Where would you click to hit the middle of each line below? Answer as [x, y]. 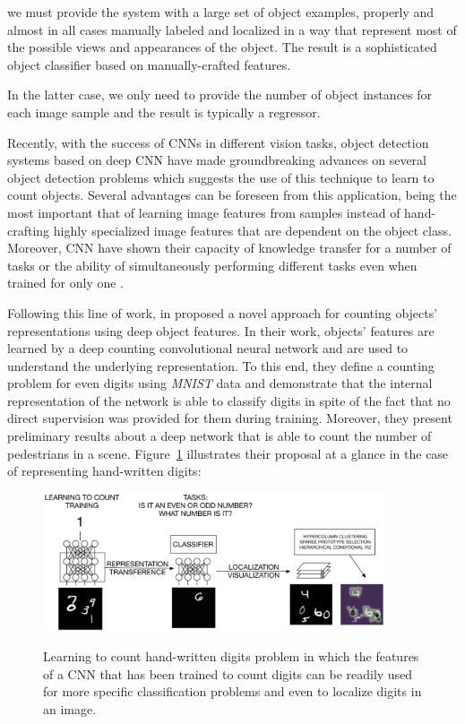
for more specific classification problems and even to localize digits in [232, 691]
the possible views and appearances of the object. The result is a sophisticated [222, 47]
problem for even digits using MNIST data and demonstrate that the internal [220, 383]
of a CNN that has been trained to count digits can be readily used [228, 673]
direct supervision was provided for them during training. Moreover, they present [230, 418]
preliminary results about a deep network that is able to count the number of [220, 436]
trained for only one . [66, 283]
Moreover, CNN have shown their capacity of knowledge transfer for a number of [229, 248]
